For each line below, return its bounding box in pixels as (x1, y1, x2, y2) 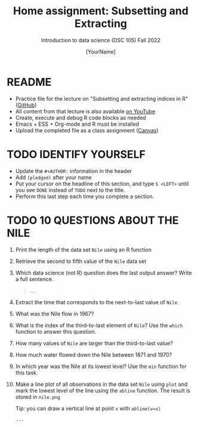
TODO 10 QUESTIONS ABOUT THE (7, 213, 179, 227)
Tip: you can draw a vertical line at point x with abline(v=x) (15, 404, 161, 412)
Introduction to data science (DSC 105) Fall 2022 (41, 36, 160, 44)
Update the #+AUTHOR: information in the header (15, 167, 132, 174)
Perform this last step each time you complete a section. (15, 193, 154, 200)
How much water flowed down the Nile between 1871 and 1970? (15, 351, 172, 358)
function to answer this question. (15, 328, 97, 335)
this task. (15, 369, 38, 376)
